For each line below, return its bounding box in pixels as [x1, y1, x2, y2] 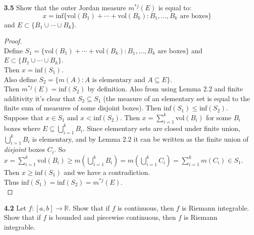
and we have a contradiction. [63, 167, 150, 177]
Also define [4, 74, 37, 84]
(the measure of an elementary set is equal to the [103, 93, 250, 103]
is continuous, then [117, 202, 174, 213]
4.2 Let [4, 202, 26, 213]
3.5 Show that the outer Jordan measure [4, 2, 127, 12]
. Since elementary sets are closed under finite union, [83, 123, 240, 133]
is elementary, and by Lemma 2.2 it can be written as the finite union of [32, 133, 249, 144]
